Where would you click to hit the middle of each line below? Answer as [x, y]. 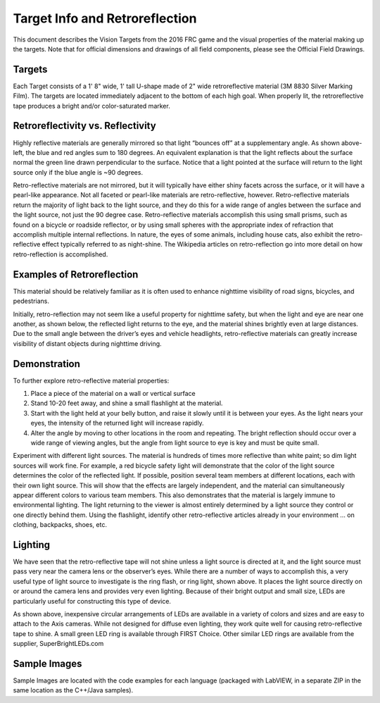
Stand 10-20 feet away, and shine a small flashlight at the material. [127, 403]
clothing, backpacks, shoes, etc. [60, 525]
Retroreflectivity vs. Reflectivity [84, 126]
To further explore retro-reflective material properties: [91, 380]
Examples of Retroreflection [76, 274]
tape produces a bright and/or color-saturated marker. [91, 106]
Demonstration [47, 364]
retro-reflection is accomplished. [61, 254]
